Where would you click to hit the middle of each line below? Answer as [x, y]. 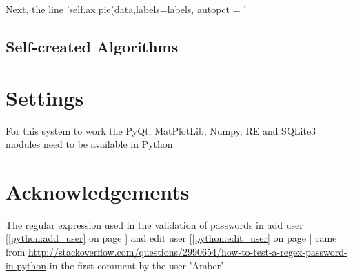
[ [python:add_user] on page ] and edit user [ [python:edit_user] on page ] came [171, 238]
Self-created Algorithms [92, 46]
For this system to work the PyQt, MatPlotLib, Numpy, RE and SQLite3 [161, 130]
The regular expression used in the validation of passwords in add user [154, 224]
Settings [45, 97]
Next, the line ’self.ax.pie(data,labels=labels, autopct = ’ [126, 9]
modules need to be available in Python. [91, 144]
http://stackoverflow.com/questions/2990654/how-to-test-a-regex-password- [188, 251]
